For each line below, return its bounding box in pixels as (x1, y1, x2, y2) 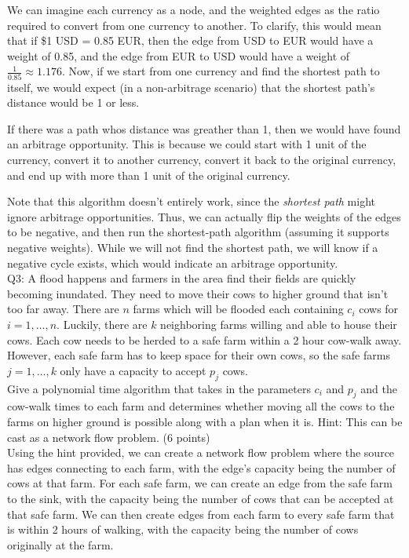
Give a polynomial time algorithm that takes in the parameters (7, 380, 311, 396)
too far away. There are (7, 301, 119, 317)
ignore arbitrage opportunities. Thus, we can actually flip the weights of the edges (7, 208, 401, 224)
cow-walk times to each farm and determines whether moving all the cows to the (7, 398, 395, 414)
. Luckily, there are (57, 316, 148, 332)
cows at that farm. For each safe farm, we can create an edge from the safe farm (7, 475, 393, 491)
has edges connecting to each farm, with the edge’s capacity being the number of (7, 459, 396, 476)
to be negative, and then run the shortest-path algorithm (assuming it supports (7, 224, 389, 240)
